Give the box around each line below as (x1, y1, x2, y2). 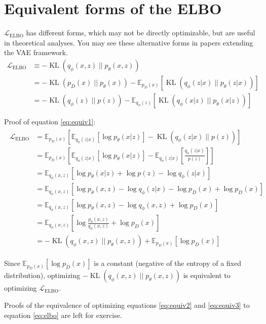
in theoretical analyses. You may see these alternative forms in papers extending (4, 37, 253, 48)
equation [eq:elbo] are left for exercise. (4, 309, 122, 320)
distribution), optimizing (4, 270, 81, 281)
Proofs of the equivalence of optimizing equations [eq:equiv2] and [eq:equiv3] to (4, 300, 250, 310)
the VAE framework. (4, 47, 68, 58)
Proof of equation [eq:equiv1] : (4, 116, 96, 126)
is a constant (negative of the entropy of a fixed (94, 258, 242, 268)
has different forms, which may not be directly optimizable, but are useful (26, 27, 255, 38)
